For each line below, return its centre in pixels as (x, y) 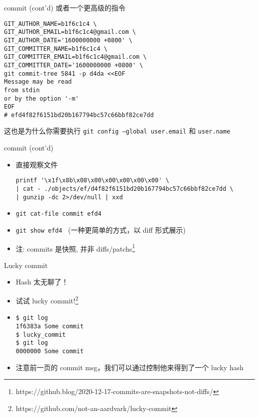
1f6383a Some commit (50, 326)
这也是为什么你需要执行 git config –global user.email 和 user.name (117, 131)
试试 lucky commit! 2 (47, 300)
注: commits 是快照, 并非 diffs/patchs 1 (75, 248)
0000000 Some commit (50, 351)
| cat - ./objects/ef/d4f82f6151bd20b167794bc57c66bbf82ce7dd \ (125, 189)
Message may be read (38, 82)
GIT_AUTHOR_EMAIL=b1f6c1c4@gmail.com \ (70, 32)
